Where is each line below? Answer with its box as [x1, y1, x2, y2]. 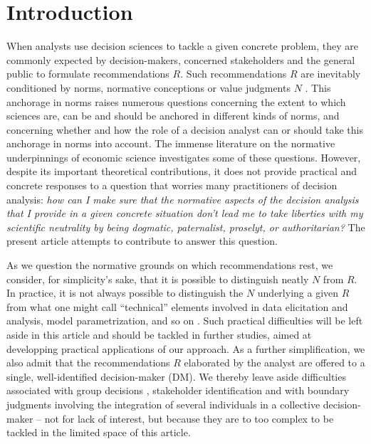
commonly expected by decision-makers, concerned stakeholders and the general [6, 52, 355, 67]
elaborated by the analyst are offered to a [184, 355, 365, 370]
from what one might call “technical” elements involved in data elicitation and [6, 299, 348, 314]
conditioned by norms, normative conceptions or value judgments [6, 80, 291, 95]
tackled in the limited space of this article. [6, 425, 191, 440]
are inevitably [301, 66, 361, 81]
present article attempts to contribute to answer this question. [6, 233, 278, 248]
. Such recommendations [180, 66, 287, 81]
